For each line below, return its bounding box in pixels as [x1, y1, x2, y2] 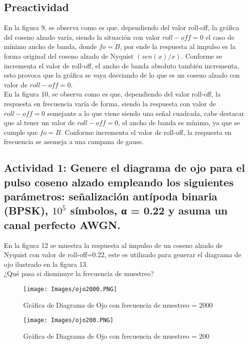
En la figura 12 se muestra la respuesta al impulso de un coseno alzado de [4, 240, 223, 250]
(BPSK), [4, 203, 48, 218]
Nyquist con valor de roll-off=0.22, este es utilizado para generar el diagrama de [4, 249, 242, 260]
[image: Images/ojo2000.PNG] [23, 286, 117, 293]
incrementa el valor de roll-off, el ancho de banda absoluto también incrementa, [4, 60, 239, 70]
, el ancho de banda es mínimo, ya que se [118, 117, 240, 128]
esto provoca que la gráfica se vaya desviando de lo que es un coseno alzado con [4, 70, 240, 80]
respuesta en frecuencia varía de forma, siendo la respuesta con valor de [4, 98, 216, 108]
